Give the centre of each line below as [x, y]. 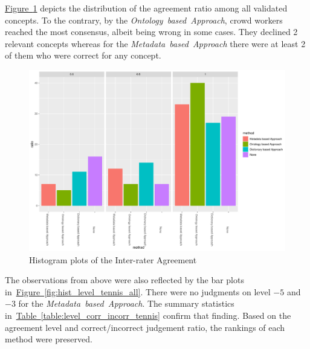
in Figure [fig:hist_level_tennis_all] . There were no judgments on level [138, 291]
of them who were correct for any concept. [83, 55]
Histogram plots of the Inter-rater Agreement [113, 259]
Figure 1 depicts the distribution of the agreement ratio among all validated [146, 8]
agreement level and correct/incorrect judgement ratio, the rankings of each [145, 327]
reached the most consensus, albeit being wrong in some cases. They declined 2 [151, 32]
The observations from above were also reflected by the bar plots [124, 280]
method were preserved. [49, 339]
